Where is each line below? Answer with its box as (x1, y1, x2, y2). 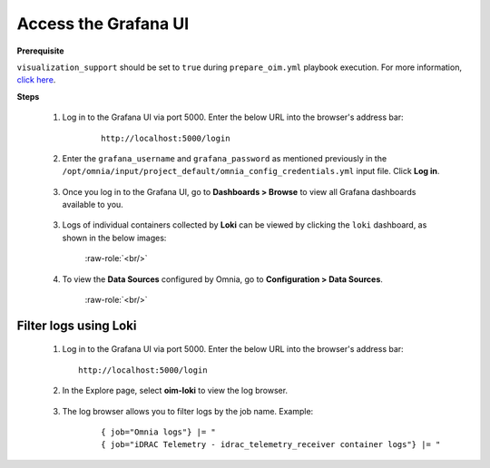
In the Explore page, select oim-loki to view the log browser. (62, 385, 289, 396)
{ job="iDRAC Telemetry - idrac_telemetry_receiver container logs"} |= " (101, 440, 441, 450)
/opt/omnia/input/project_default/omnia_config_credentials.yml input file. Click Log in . (62, 166, 440, 177)
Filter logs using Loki (16, 317, 137, 333)
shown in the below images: (62, 232, 167, 243)
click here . (16, 74, 56, 85)
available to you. (62, 200, 124, 210)
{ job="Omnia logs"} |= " (101, 426, 217, 437)
